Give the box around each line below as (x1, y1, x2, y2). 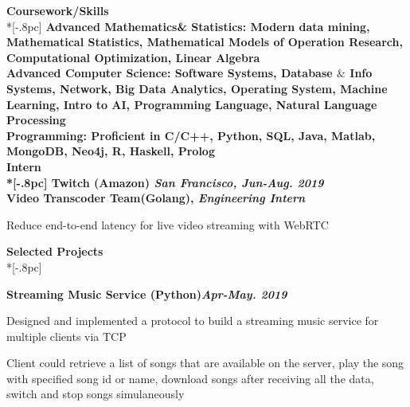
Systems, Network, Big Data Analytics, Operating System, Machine (6, 80, 388, 96)
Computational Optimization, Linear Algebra (6, 49, 260, 65)
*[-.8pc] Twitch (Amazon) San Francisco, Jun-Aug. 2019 (6, 174, 324, 190)
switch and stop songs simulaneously (6, 385, 185, 402)
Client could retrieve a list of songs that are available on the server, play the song (6, 354, 404, 371)
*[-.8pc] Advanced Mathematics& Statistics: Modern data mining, (6, 18, 370, 34)
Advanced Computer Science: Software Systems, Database (6, 65, 333, 81)
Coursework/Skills (6, 2, 109, 18)
